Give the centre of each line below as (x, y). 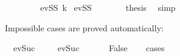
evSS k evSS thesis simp (108, 7)
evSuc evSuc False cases (89, 48)
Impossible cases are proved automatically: (84, 27)
